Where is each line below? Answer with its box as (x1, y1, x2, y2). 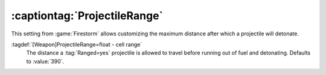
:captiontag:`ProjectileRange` (11, 9, 163, 22)
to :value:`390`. (26, 58, 65, 65)
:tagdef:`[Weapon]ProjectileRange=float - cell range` (11, 41, 142, 48)
